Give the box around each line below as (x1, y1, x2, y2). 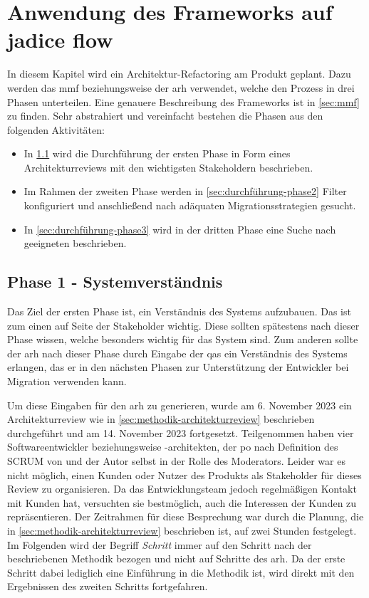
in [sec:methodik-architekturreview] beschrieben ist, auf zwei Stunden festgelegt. (7, 523, 357, 537)
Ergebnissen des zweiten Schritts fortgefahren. (7, 579, 208, 594)
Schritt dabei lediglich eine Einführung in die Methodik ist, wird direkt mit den (7, 565, 355, 579)
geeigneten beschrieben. (24, 236, 127, 251)
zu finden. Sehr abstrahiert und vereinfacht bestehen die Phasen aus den (7, 108, 323, 123)
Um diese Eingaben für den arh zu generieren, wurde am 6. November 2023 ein (7, 397, 352, 412)
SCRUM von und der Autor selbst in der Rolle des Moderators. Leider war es (7, 453, 345, 468)
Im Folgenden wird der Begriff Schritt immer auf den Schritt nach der (7, 537, 312, 552)
